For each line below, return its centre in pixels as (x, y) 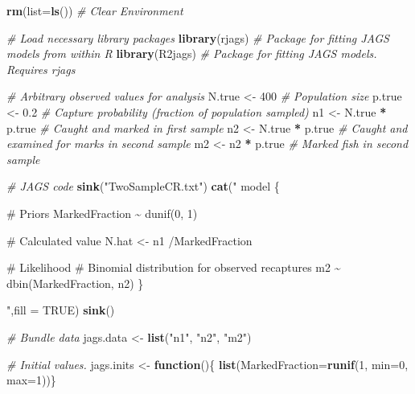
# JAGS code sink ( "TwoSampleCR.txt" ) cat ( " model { (143, 186)
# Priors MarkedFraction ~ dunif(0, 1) (102, 213)
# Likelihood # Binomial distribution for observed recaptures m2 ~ (174, 267)
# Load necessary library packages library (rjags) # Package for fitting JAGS (198, 37)
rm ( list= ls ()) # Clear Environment (95, 10)
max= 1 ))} (31, 380)
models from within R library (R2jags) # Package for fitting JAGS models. (192, 53)
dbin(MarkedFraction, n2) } (75, 283)
